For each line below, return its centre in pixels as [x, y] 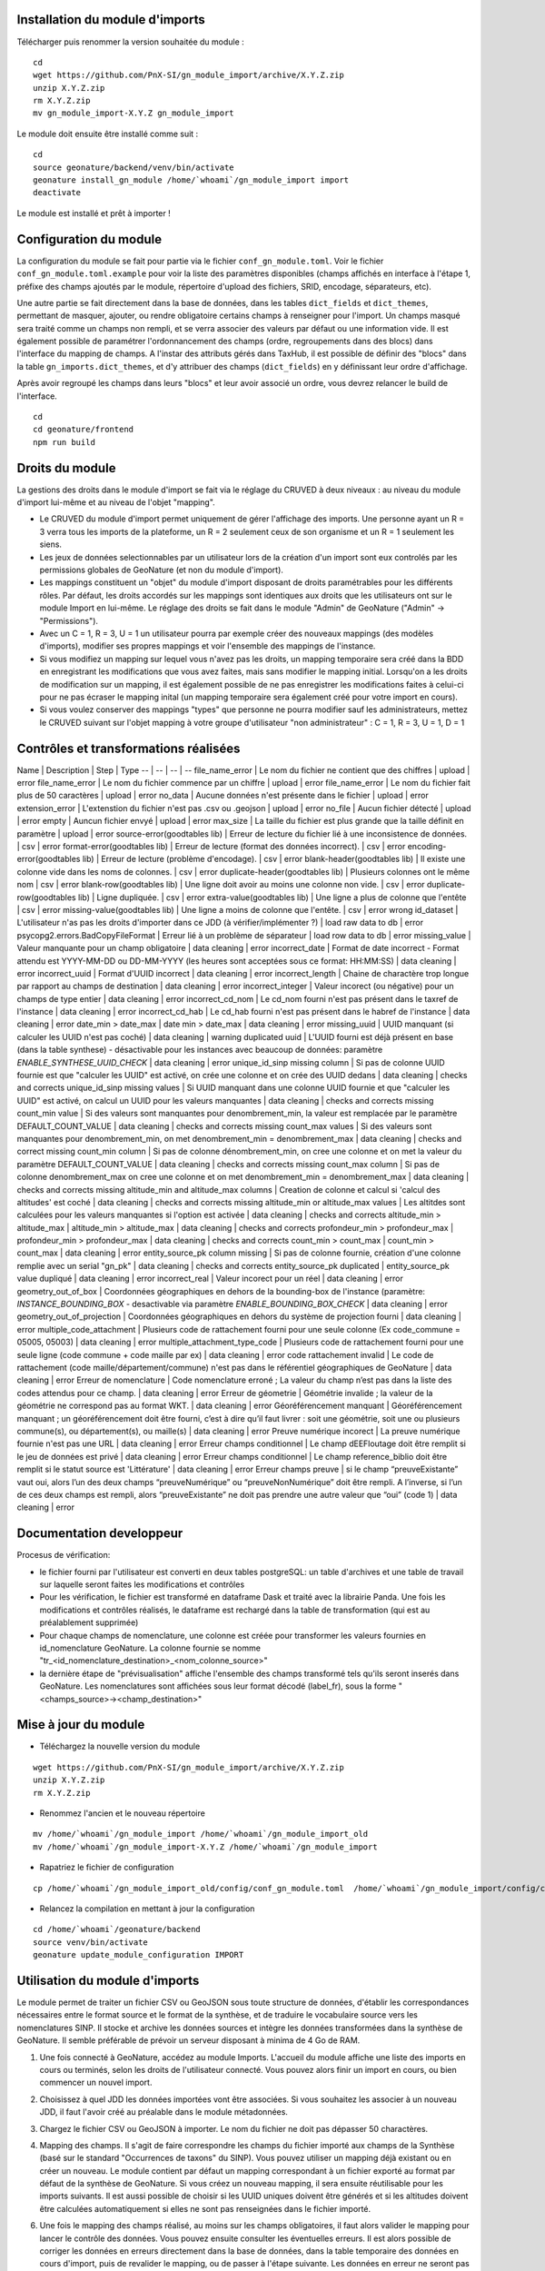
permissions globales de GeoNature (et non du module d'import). [161, 570]
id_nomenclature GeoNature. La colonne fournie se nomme [150, 1648]
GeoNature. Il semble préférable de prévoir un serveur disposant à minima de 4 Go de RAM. [188, 2040]
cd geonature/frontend [84, 430]
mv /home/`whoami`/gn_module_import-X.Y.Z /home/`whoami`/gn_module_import [205, 1847]
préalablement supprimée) [89, 1622]
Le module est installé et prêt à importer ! [94, 213]
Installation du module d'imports [111, 20]
